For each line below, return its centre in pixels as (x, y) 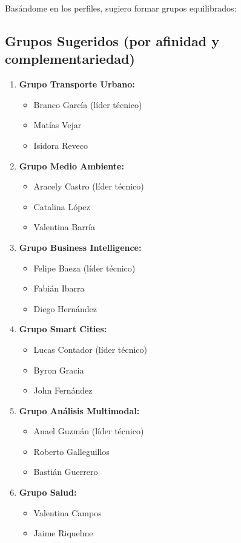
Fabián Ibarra (59, 288)
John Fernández (63, 390)
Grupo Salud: (48, 492)
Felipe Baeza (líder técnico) (84, 268)
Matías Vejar (58, 125)
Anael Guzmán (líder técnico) (89, 431)
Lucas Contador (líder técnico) (90, 349)
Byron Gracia (59, 370)
